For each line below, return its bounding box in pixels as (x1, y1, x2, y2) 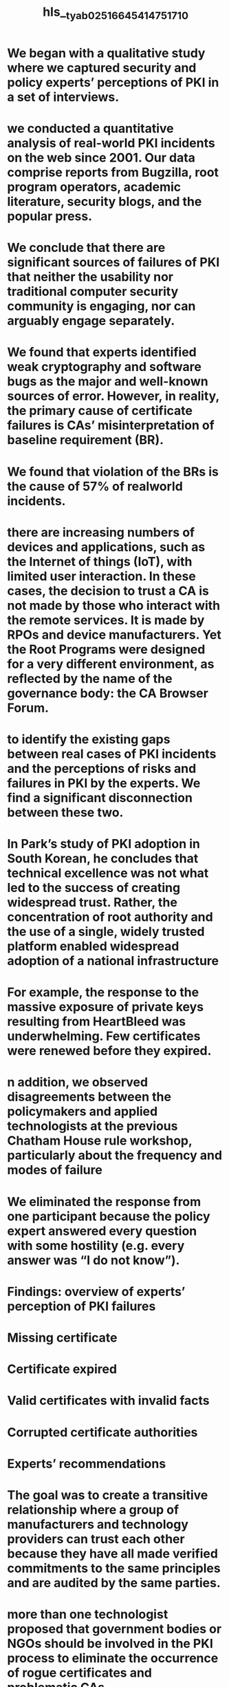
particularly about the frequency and (7, 1147, 222, 1163)
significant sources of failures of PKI (7, 255, 220, 270)
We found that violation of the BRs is (7, 464, 219, 479)
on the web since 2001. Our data (7, 149, 196, 165)
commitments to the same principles (7, 1560, 221, 1576)
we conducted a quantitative (7, 120, 174, 136)
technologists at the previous (7, 1118, 178, 1134)
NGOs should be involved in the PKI (7, 1636, 213, 1652)
